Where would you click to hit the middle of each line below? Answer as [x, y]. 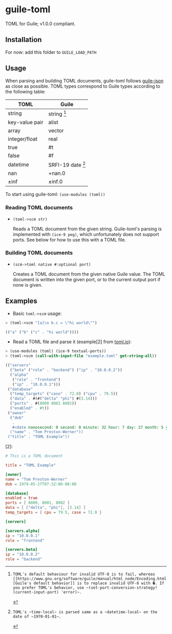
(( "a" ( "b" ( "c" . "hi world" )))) [42, 332]
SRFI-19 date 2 [67, 164]
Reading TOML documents [39, 208]
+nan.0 [57, 173]
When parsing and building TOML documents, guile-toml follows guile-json [84, 81]
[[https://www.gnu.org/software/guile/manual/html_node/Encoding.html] [91, 579]
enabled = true [21, 498]
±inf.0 [56, 182]
